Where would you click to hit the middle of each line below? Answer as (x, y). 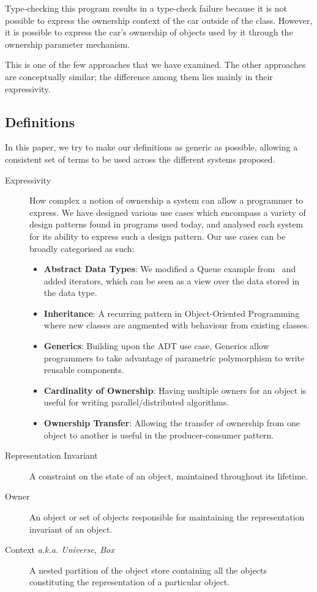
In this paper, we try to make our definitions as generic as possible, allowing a (151, 147)
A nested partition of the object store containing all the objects (148, 570)
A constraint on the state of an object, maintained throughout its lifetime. (169, 475)
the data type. (70, 293)
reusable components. (84, 370)
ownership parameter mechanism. (68, 44)
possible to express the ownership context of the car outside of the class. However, (159, 20)
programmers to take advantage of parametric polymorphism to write (174, 357)
